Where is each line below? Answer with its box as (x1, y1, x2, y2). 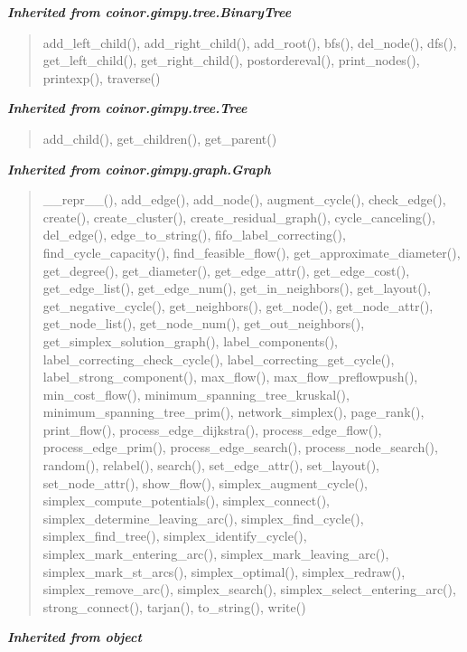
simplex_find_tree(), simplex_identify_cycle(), (42, 526, 307, 545)
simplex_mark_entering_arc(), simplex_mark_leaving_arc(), (42, 544, 389, 563)
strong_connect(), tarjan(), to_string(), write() (42, 597, 306, 616)
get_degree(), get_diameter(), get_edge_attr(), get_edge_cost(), (42, 260, 410, 279)
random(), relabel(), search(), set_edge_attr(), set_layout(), (42, 456, 379, 475)
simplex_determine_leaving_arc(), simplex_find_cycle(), (42, 508, 364, 527)
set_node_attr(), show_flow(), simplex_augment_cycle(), (42, 473, 369, 492)
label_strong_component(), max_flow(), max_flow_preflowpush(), (42, 367, 418, 386)
